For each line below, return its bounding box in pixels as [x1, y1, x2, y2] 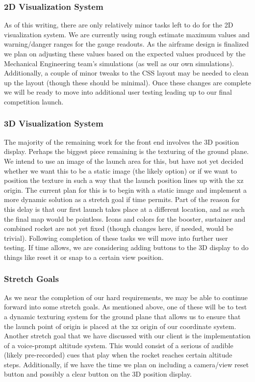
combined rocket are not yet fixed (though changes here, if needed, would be [4, 223, 233, 233]
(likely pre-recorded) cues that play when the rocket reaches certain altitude [4, 350, 232, 360]
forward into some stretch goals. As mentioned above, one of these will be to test [4, 302, 247, 312]
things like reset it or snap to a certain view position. [4, 252, 164, 262]
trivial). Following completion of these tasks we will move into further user [4, 232, 228, 243]
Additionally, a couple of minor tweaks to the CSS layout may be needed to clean [4, 68, 249, 78]
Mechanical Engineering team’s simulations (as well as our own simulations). [4, 58, 234, 68]
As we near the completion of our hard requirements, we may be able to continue [4, 292, 248, 302]
